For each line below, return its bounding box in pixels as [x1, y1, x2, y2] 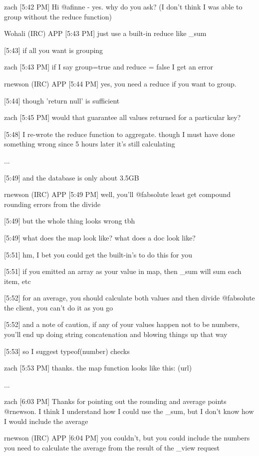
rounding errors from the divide [4, 198, 101, 209]
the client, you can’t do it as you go [4, 302, 113, 312]
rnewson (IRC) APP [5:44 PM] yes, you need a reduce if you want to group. [4, 78, 237, 88]
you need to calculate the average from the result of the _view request [4, 442, 220, 452]
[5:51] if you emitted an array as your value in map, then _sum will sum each [4, 266, 242, 276]
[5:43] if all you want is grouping [4, 44, 103, 55]
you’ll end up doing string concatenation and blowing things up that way [4, 329, 228, 339]
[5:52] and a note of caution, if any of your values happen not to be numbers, [4, 319, 240, 329]
